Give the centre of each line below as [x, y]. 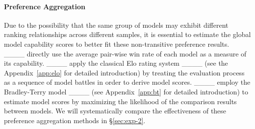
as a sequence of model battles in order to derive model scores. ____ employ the [127, 82]
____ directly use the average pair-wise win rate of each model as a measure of [125, 53]
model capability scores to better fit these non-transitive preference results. [117, 44]
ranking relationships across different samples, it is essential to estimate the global [127, 34]
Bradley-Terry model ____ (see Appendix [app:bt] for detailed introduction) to [126, 91]
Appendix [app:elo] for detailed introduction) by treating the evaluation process [124, 72]
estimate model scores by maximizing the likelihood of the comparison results [120, 101]
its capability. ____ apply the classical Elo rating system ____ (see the [116, 63]
